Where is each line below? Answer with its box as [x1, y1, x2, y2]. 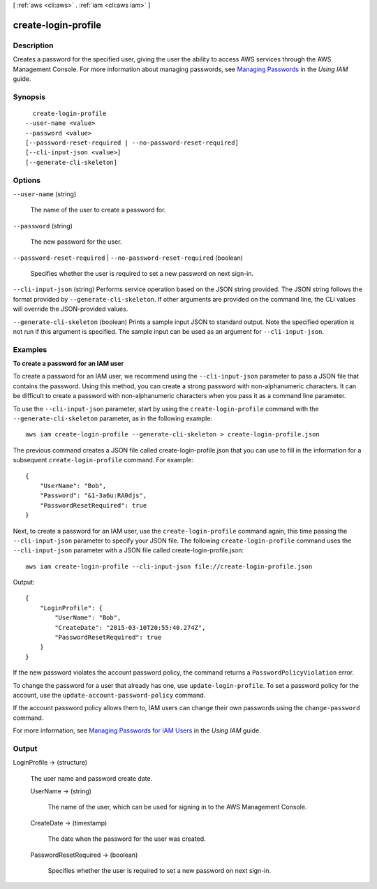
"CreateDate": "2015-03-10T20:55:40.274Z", [54, 624, 206, 631]
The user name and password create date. [30, 774, 153, 782]
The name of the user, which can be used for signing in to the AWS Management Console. [47, 803, 307, 811]
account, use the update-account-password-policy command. [13, 691, 206, 699]
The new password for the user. [30, 237, 122, 246]
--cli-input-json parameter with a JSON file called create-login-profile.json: [13, 546, 244, 554]
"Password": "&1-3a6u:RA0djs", [39, 492, 147, 499]
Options [13, 175, 41, 185]
